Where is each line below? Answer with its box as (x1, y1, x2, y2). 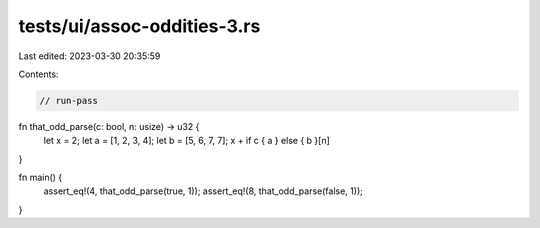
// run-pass (39, 95, 99, 106)
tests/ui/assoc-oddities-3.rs (18, 15, 261, 37)
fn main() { (18, 171, 63, 184)
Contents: (18, 68, 59, 80)
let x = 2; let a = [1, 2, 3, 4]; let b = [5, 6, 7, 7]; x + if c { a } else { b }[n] (43, 135, 330, 147)
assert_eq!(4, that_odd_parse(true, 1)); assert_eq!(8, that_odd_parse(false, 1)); (43, 185, 364, 197)
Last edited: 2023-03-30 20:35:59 (18, 50, 161, 62)
